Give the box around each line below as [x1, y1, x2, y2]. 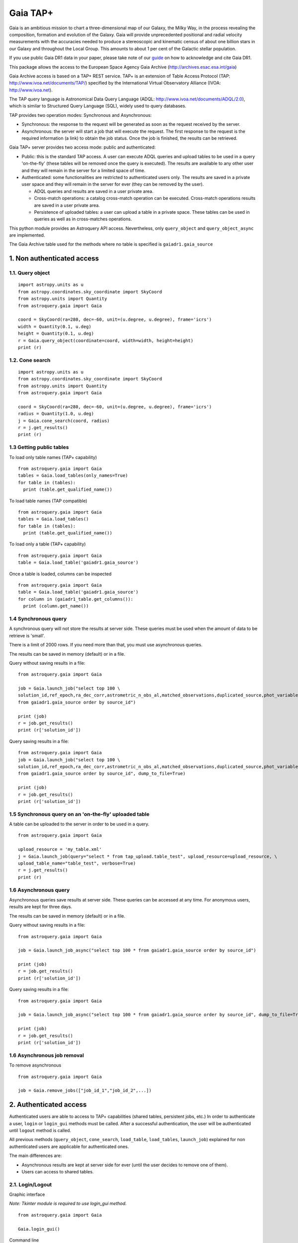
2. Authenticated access [9, 1100, 87, 1109]
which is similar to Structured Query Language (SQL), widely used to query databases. [9, 103, 186, 109]
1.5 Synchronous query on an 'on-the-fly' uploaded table [9, 810, 150, 817]
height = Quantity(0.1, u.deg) [18, 331, 94, 337]
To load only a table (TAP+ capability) [9, 541, 86, 547]
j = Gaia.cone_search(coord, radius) [18, 418, 110, 424]
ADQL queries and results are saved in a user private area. [34, 188, 153, 194]
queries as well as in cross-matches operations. [34, 216, 132, 222]
